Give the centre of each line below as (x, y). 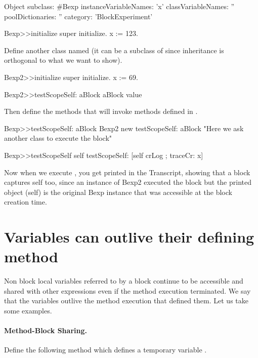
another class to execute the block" (58, 138)
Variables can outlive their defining (129, 237)
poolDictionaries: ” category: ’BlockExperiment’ (78, 16)
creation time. (26, 202)
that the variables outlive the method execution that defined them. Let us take (126, 301)
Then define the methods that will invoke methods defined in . (101, 111)
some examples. (28, 310)
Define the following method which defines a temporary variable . (105, 350)
